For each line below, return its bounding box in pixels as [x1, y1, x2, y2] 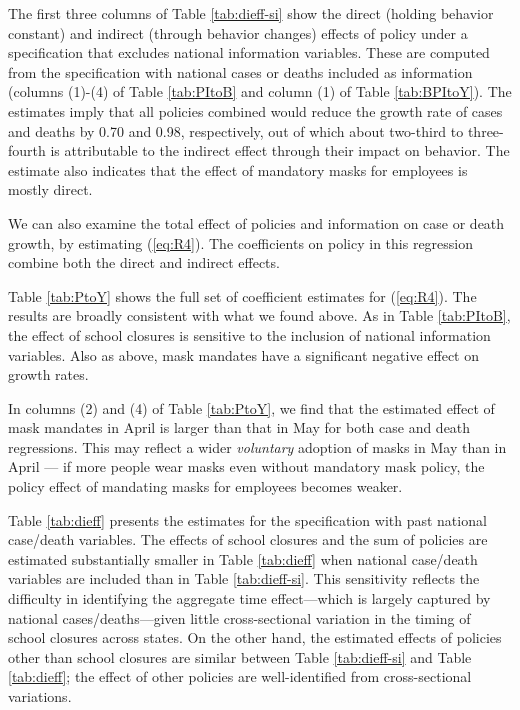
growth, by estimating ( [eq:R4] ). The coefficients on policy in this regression [8, 232, 474, 253]
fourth [8, 140, 46, 161]
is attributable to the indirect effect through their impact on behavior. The [50, 140, 510, 161]
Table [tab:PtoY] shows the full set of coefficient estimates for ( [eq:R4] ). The [8, 285, 477, 306]
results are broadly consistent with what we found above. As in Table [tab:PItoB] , [8, 305, 511, 326]
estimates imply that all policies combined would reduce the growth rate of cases [8, 100, 503, 121]
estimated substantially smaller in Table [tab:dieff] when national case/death [8, 548, 478, 569]
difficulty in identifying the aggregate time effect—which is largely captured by [8, 588, 491, 609]
